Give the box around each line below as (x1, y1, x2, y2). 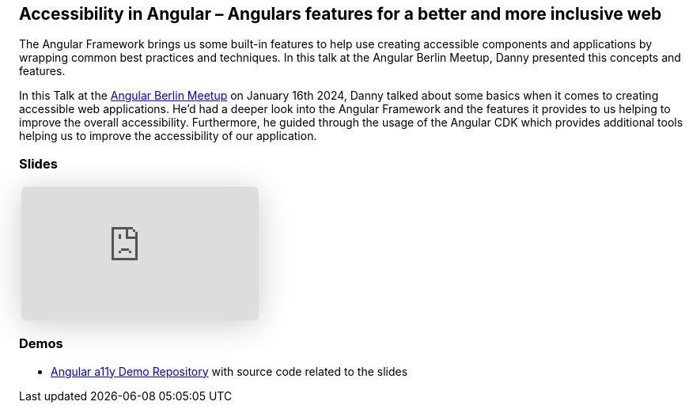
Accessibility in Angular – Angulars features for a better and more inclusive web (19, 4, 662, 24)
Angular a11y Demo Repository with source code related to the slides (51, 364, 408, 378)
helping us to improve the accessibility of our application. (19, 129, 317, 143)
